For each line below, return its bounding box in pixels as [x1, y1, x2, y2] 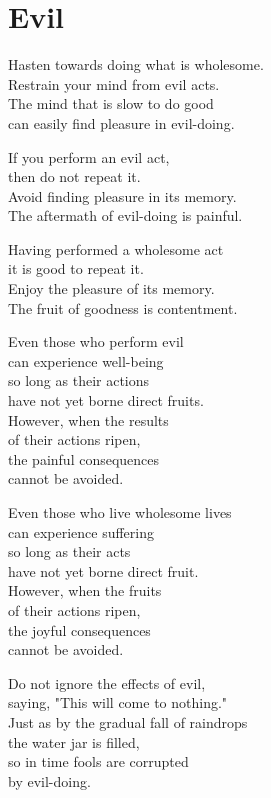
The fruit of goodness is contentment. [8, 297, 238, 318]
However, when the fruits [8, 580, 162, 601]
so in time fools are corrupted [8, 751, 189, 772]
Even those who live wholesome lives [8, 502, 232, 522]
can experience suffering [8, 521, 154, 542]
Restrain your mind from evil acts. [8, 73, 220, 94]
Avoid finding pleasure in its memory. [8, 185, 237, 206]
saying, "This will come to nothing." [8, 692, 228, 713]
